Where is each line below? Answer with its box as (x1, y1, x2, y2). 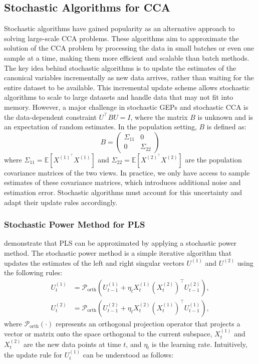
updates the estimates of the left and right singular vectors (4, 257, 184, 268)
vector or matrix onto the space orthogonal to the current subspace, (4, 328, 212, 339)
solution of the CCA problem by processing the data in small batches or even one (4, 43, 254, 53)
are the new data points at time (24, 338, 121, 349)
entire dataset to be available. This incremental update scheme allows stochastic (4, 82, 250, 92)
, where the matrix (130, 111, 188, 122)
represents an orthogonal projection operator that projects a (55, 318, 240, 328)
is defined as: (206, 121, 246, 132)
